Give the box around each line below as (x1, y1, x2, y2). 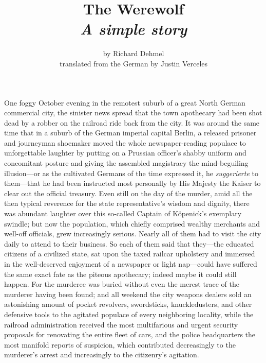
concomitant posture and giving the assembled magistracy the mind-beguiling (4, 158, 249, 168)
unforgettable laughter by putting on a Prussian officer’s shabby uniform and (4, 147, 246, 158)
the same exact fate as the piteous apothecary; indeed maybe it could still (4, 268, 237, 279)
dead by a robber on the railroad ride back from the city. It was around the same (4, 117, 260, 128)
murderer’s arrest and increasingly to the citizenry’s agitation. (4, 349, 199, 360)
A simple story (80, 18, 187, 40)
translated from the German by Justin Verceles (59, 58, 208, 68)
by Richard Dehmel (103, 48, 164, 59)
